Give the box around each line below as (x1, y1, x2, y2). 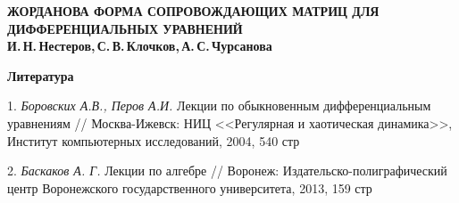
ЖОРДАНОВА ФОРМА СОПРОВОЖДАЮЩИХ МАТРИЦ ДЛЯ (7, 2, 380, 20)
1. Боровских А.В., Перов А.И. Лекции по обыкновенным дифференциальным (7, 96, 431, 115)
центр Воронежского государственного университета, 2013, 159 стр (7, 178, 372, 197)
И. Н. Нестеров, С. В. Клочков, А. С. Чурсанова (7, 37, 272, 55)
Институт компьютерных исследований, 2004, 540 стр (7, 131, 300, 150)
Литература (7, 66, 74, 85)
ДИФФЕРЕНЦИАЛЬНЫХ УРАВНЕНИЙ (7, 19, 243, 37)
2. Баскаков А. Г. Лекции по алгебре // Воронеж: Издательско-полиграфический (7, 161, 447, 180)
